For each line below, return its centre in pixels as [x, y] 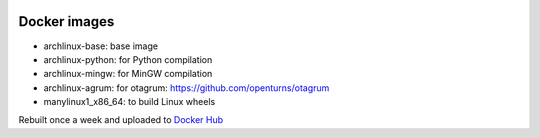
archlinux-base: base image [101, 46]
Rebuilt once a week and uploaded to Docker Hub [121, 120]
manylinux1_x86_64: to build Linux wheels [129, 102]
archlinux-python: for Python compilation [128, 59]
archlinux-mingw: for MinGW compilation [128, 74]
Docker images [66, 21]
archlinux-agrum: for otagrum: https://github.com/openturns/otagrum [186, 87]
